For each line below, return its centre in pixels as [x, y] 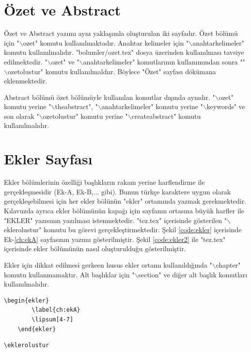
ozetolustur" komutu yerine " [85, 116]
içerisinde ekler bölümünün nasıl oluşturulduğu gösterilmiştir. [95, 248]
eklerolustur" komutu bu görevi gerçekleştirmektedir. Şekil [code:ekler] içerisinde [123, 230]
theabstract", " [76, 106]
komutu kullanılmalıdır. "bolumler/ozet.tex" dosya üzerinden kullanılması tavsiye [124, 52]
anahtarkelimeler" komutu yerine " [152, 106]
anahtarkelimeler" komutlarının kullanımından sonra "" [164, 61]
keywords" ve [226, 106]
